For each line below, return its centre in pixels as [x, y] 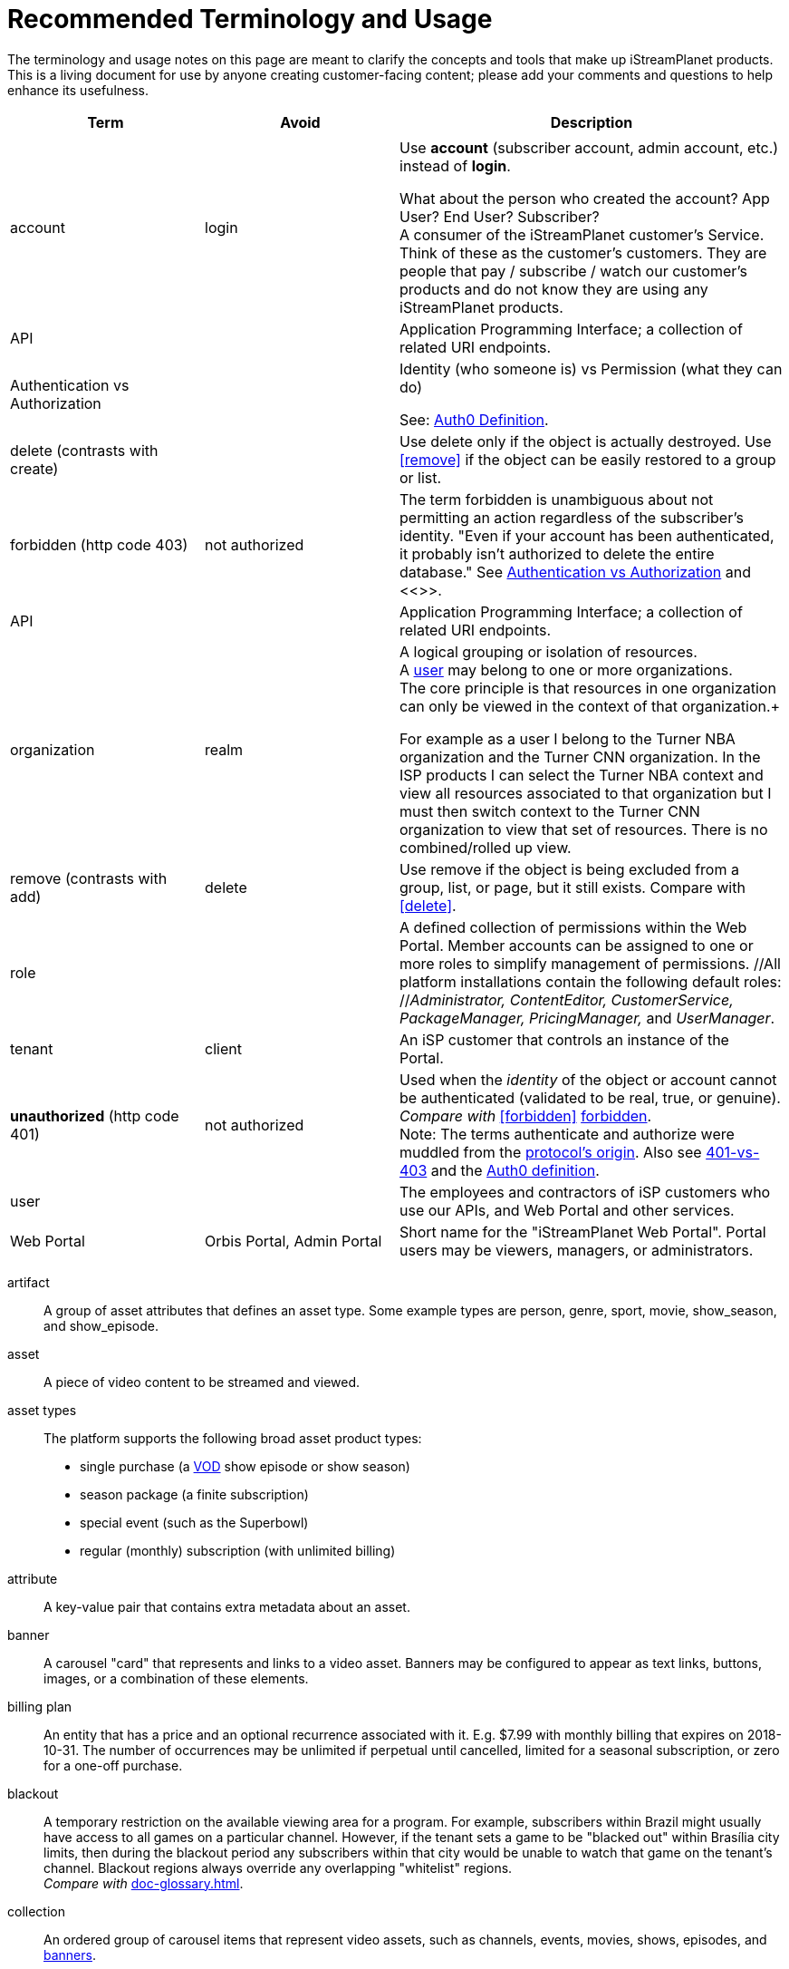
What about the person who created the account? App [585, 198]
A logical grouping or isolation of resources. [548, 651]
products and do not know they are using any [554, 289]
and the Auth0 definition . [515, 1170]
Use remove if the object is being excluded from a [569, 869]
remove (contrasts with [89, 878]
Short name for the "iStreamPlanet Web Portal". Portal [583, 1232]
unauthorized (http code [95, 1115]
